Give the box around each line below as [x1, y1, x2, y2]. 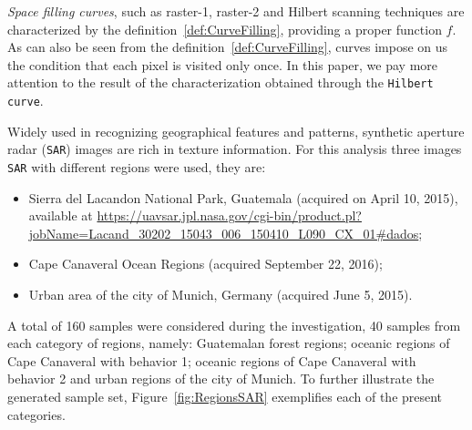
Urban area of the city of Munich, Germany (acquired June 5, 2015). [28, 284, 413, 303]
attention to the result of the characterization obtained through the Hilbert [7, 73, 434, 92]
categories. [7, 404, 66, 424]
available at [28, 206, 93, 225]
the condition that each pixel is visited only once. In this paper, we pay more [7, 55, 438, 74]
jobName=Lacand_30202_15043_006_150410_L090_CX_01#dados [28, 223, 419, 242]
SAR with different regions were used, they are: [7, 157, 266, 176]
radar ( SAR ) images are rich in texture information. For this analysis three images [7, 139, 462, 159]
